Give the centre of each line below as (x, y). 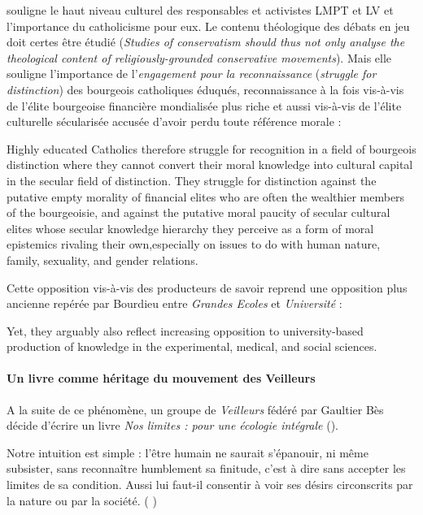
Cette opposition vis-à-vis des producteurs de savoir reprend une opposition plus (207, 287)
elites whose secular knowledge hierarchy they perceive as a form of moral (190, 228)
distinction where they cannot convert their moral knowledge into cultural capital (210, 164)
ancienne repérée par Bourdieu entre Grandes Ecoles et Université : (174, 303)
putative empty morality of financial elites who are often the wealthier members (206, 196)
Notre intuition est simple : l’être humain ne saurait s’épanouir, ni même (188, 452)
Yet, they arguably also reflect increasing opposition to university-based (185, 330)
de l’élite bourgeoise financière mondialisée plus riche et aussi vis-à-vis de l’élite (204, 105)
